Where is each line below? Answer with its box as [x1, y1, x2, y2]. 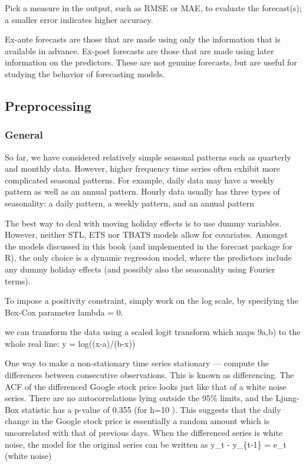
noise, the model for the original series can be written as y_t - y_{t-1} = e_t [5, 438, 287, 450]
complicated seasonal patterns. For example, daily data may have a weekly [5, 173, 275, 186]
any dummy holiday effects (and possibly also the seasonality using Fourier [5, 262, 275, 275]
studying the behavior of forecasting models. [5, 67, 165, 80]
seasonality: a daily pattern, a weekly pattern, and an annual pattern [5, 196, 255, 209]
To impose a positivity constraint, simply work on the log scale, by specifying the [5, 294, 298, 307]
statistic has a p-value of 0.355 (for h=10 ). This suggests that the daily [21, 403, 281, 415]
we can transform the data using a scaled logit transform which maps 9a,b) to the [5, 326, 301, 338]
